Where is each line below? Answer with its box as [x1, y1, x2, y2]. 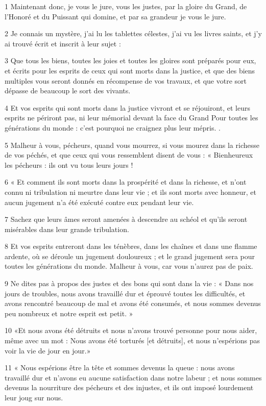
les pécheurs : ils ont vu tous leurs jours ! [5, 159, 133, 170]
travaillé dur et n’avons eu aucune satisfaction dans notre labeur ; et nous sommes [5, 372, 262, 383]
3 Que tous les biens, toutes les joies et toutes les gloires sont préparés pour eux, [5, 55, 256, 66]
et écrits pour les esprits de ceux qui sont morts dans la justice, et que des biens [5, 65, 255, 75]
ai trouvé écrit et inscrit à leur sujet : [5, 38, 121, 48]
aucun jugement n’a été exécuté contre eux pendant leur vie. [5, 196, 194, 207]
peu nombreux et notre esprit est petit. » [5, 308, 133, 318]
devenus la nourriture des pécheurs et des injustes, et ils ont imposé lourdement [5, 382, 254, 393]
